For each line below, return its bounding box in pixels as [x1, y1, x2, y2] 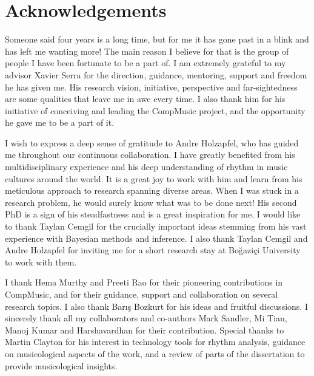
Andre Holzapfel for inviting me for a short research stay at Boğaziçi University [5, 244, 301, 256]
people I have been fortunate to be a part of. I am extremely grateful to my [5, 56, 286, 69]
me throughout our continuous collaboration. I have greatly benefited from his [5, 148, 295, 161]
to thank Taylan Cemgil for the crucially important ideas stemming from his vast [5, 220, 307, 233]
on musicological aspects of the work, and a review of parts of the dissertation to [5, 347, 305, 360]
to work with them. [5, 255, 77, 268]
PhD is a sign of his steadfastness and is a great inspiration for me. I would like [5, 208, 301, 220]
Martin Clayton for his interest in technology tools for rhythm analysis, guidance [5, 335, 306, 348]
